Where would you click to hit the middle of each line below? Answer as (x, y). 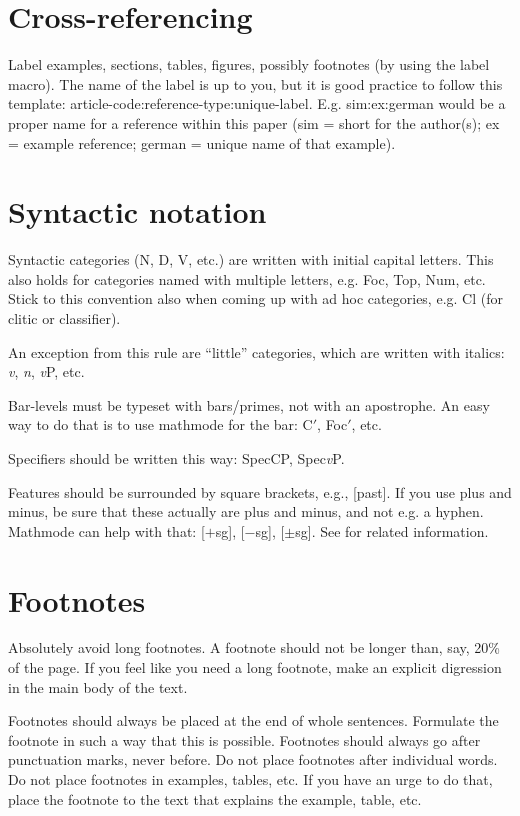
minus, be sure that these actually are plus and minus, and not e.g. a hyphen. (246, 511)
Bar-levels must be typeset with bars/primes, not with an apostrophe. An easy (249, 404)
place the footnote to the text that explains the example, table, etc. (215, 798)
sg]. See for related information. (392, 530)
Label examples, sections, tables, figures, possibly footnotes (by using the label (249, 64)
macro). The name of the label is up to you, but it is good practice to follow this (255, 83)
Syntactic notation (137, 211)
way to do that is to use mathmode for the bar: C (160, 424)
